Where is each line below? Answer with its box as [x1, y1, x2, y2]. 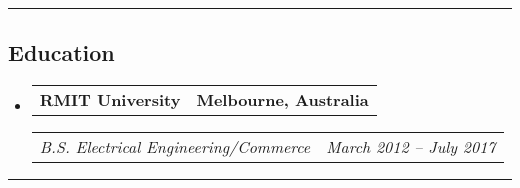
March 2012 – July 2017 [326, 135, 496, 159]
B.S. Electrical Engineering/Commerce [39, 135, 311, 159]
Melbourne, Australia [196, 88, 369, 112]
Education [8, 37, 115, 68]
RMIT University [39, 88, 181, 112]
